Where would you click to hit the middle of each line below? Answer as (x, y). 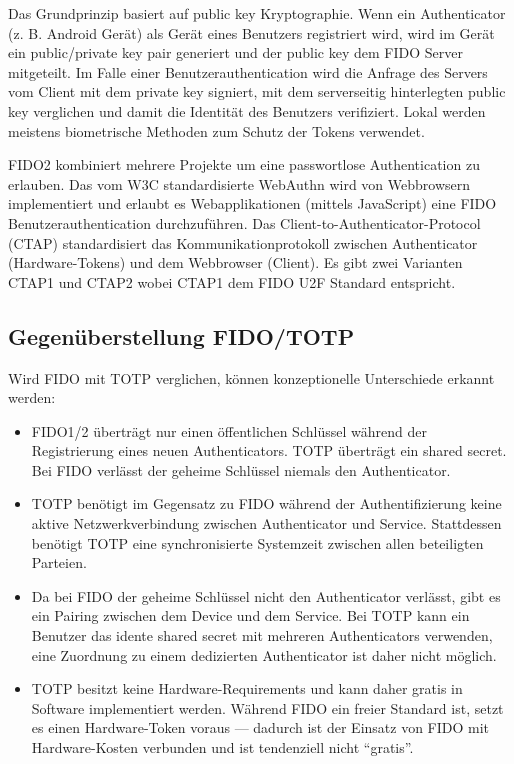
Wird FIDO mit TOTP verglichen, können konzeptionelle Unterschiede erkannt (251, 377)
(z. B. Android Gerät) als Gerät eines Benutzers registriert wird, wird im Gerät (251, 32)
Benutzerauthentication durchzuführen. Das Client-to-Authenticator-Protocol (244, 222)
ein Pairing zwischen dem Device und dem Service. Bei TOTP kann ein (250, 615)
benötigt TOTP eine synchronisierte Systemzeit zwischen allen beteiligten (257, 542)
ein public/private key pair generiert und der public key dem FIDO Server (235, 52)
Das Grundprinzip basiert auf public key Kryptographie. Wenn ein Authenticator (257, 13)
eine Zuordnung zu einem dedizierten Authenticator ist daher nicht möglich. (264, 654)
